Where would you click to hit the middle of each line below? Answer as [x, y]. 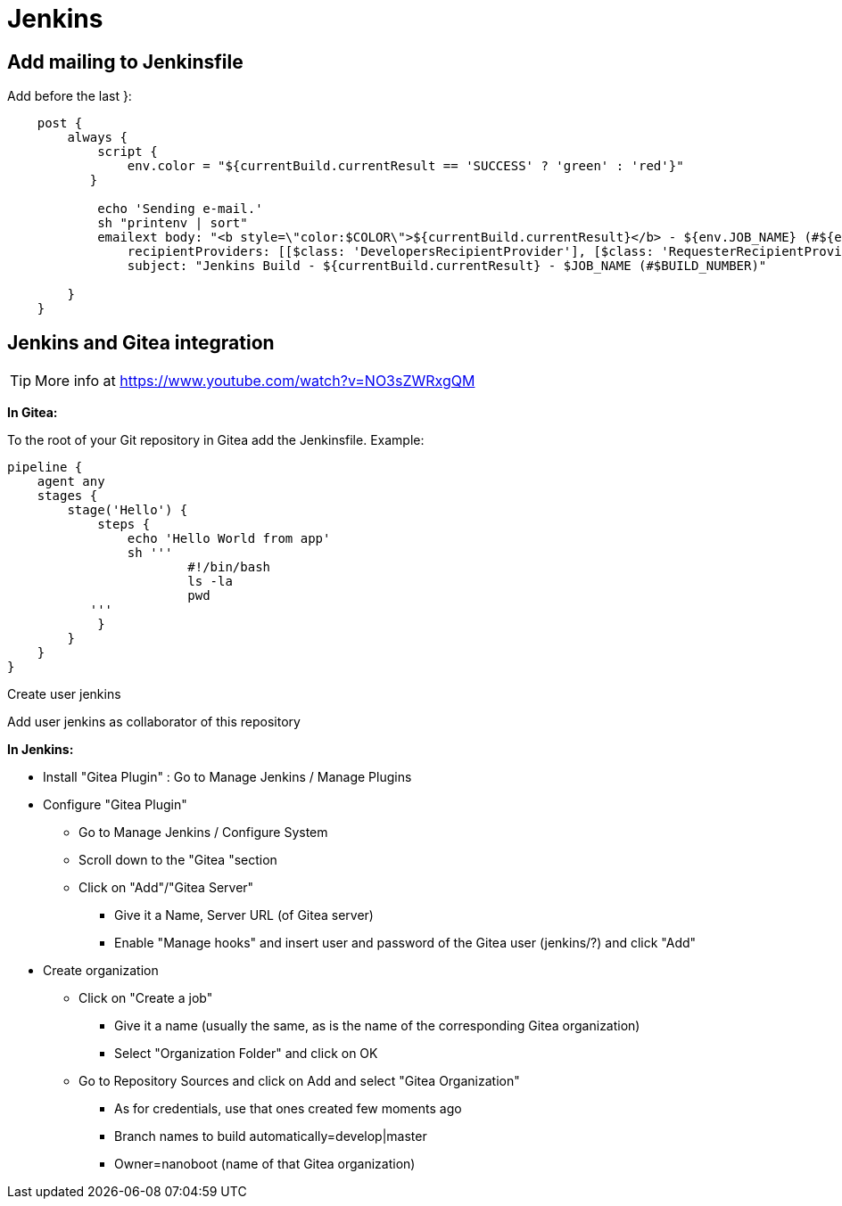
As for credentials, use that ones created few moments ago [288, 1109]
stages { [67, 496]
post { [60, 123]
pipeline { [45, 468]
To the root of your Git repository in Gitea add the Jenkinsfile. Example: [216, 440]
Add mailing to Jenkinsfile [125, 62]
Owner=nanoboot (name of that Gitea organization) [265, 1164]
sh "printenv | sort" [173, 223]
